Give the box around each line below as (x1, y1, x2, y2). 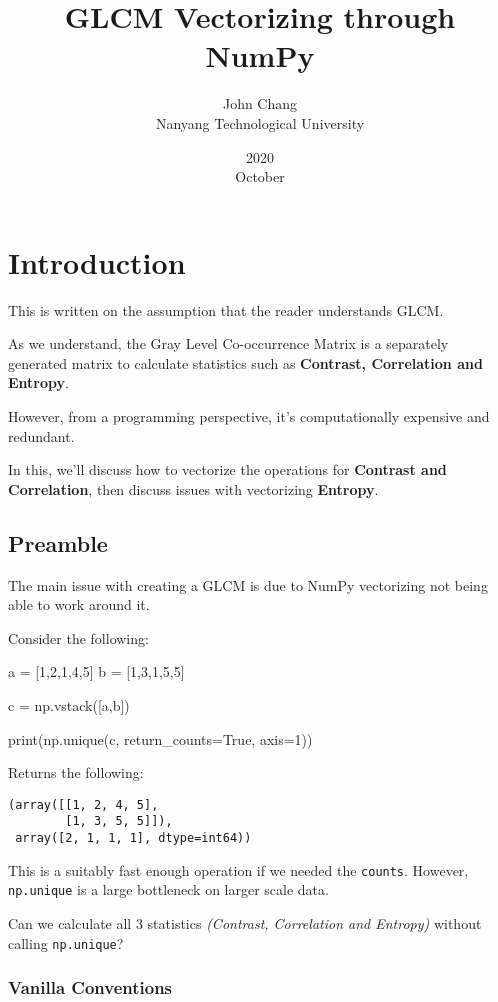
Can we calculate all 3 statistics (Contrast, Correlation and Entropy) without (8, 913, 482, 934)
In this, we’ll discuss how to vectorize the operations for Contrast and (8, 459, 447, 480)
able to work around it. (8, 594, 150, 615)
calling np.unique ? (8, 932, 124, 953)
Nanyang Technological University (155, 112, 365, 133)
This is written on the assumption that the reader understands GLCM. (8, 299, 444, 320)
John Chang (222, 93, 298, 114)
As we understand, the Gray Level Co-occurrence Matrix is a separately (8, 333, 449, 354)
